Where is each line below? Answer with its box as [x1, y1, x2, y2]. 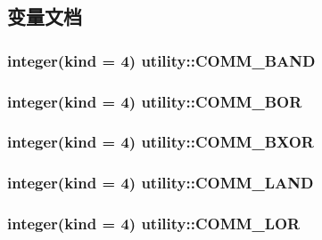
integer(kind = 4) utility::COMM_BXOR [7, 131, 314, 153]
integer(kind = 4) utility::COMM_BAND [7, 49, 316, 71]
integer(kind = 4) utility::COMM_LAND [7, 172, 314, 194]
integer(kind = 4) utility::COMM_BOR [7, 90, 302, 112]
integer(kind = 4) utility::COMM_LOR [7, 212, 301, 235]
